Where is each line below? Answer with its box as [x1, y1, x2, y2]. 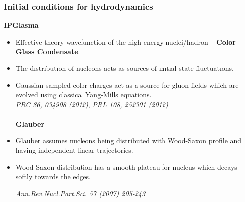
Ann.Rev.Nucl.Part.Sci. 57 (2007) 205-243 [15, 188, 146, 198]
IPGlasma [4, 20, 39, 30]
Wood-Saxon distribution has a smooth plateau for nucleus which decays [15, 161, 237, 172]
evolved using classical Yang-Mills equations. [15, 89, 152, 100]
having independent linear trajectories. [15, 145, 133, 155]
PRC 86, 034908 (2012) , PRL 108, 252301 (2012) [15, 99, 168, 109]
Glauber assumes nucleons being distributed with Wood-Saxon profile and [15, 135, 242, 145]
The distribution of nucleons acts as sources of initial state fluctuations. [15, 63, 234, 73]
